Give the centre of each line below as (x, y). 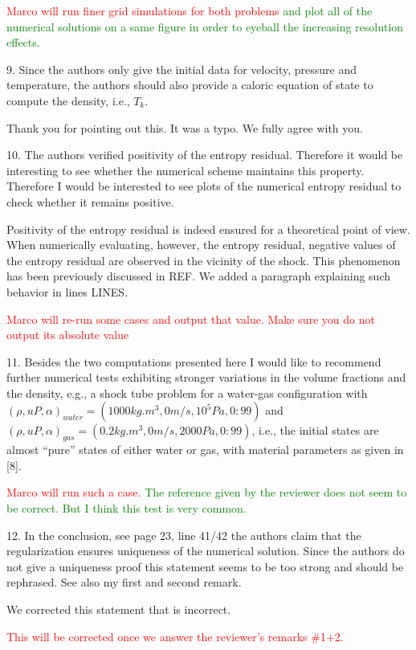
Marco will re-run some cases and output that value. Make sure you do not (191, 319)
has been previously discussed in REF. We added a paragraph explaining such (198, 276)
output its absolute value (68, 335)
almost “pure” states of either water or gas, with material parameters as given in (205, 450)
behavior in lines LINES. (67, 291)
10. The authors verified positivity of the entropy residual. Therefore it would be (205, 155)
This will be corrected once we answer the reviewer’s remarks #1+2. (175, 636)
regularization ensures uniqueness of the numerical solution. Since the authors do (206, 551)
